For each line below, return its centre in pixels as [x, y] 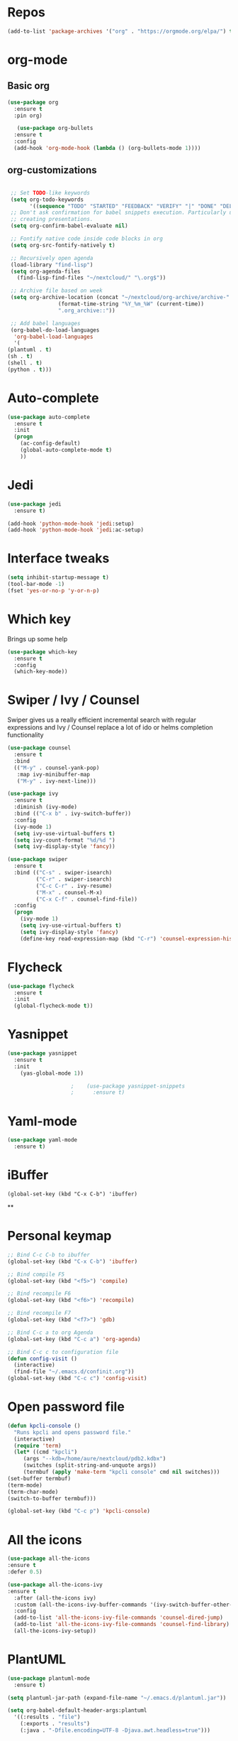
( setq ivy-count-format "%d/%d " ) [64, 840]
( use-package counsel [39, 748]
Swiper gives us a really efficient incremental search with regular [102, 720]
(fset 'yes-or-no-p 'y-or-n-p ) [53, 590]
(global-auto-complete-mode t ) [66, 450]
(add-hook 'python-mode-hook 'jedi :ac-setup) [75, 530]
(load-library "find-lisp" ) [52, 265]
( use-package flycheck [41, 986]
